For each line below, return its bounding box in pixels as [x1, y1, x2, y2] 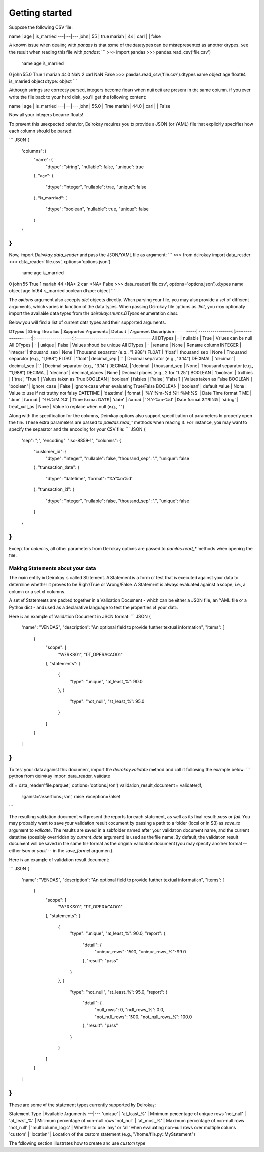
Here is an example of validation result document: [9, 857, 110, 863]
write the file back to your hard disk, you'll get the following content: [9, 94, 147, 100]
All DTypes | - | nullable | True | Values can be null [152, 335, 253, 341]
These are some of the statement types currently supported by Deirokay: [9, 1102, 156, 1108]
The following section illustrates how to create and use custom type [9, 1140, 146, 1146]
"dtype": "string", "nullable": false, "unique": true [45, 164, 144, 170]
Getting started [9, 7, 72, 18]
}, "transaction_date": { [33, 465, 80, 470]
